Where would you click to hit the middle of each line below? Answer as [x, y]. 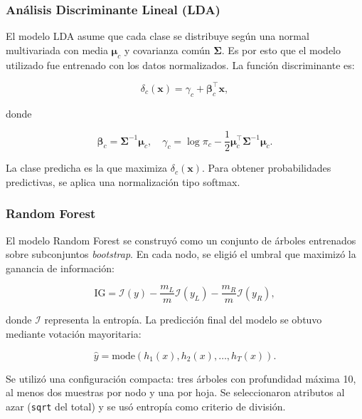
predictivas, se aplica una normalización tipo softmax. [123, 181]
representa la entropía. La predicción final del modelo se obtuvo [183, 320]
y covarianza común [167, 50]
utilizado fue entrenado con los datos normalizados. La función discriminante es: [180, 64]
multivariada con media [57, 50]
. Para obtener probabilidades [266, 168]
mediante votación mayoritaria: [74, 333]
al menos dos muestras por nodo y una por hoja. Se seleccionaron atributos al [175, 392]
